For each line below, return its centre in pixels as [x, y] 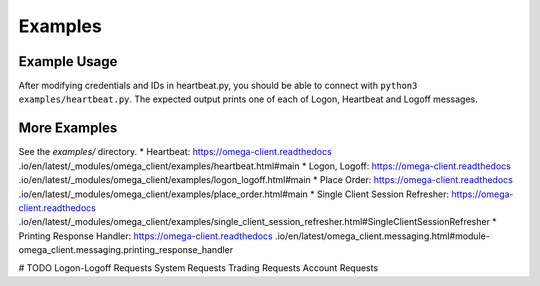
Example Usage [68, 61]
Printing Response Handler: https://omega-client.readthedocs [146, 236]
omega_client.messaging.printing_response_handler [126, 250]
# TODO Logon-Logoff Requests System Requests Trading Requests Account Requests [198, 268]
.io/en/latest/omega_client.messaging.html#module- [382, 236]
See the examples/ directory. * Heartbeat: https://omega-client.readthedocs [175, 152]
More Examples [68, 128]
